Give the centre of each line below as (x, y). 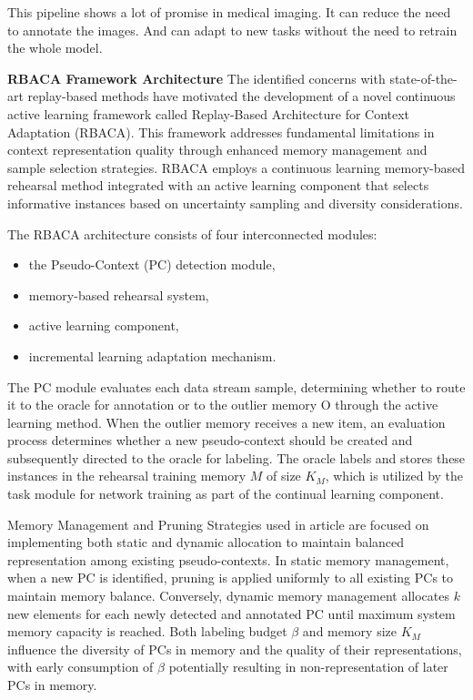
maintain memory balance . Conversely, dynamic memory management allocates (228, 596)
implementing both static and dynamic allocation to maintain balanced (206, 542)
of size (284, 476)
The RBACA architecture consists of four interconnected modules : (192, 233)
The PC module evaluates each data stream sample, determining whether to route (236, 386)
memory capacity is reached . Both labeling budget (147, 631)
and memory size (350, 631)
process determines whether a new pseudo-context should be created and (210, 440)
